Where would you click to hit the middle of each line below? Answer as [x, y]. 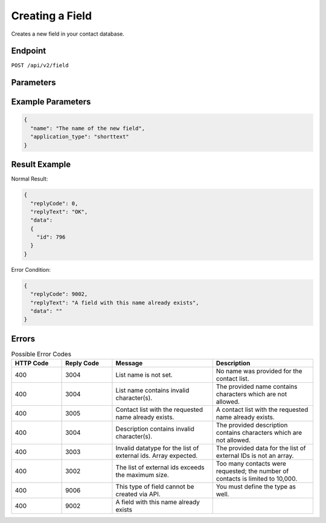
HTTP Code [32, 364]
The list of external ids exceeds [160, 467]
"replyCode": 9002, [59, 294]
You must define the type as [256, 487]
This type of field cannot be [155, 487]
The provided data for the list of [261, 448]
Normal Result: [30, 179]
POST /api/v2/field [40, 66]
